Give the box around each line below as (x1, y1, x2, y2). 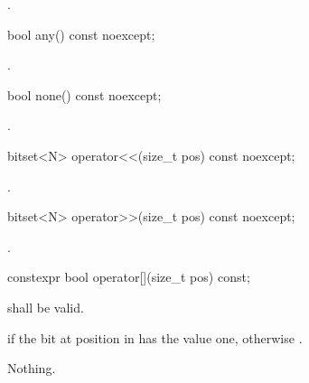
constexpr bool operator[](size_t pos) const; (7, 267, 250, 286)
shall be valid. (7, 297, 84, 316)
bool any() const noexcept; (7, 24, 155, 43)
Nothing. (7, 359, 56, 378)
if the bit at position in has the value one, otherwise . (7, 328, 303, 347)
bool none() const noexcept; (7, 85, 162, 104)
